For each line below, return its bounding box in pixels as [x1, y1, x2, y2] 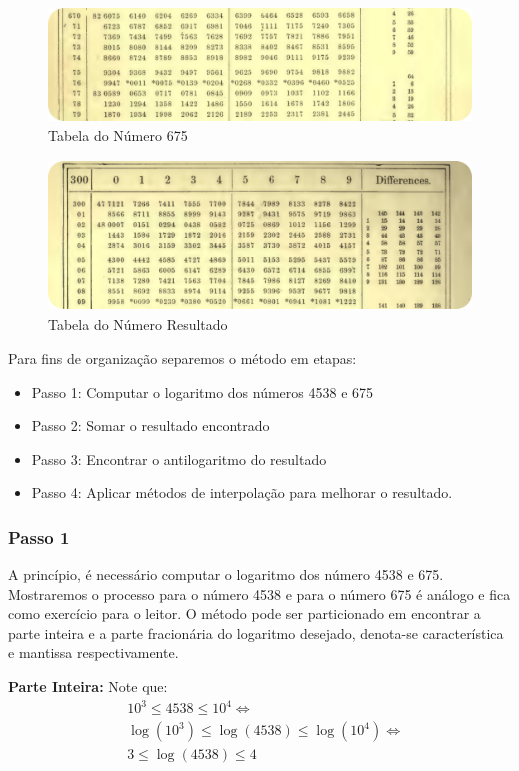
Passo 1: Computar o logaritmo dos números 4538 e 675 [31, 381, 374, 402]
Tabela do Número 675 [48, 124, 188, 145]
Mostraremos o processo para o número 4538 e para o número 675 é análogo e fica [8, 583, 511, 604]
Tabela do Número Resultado [48, 314, 228, 335]
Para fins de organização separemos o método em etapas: [8, 347, 357, 368]
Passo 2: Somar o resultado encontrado [31, 415, 270, 436]
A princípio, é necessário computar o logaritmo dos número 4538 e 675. [8, 564, 444, 585]
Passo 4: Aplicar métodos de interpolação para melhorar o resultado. [31, 482, 453, 503]
